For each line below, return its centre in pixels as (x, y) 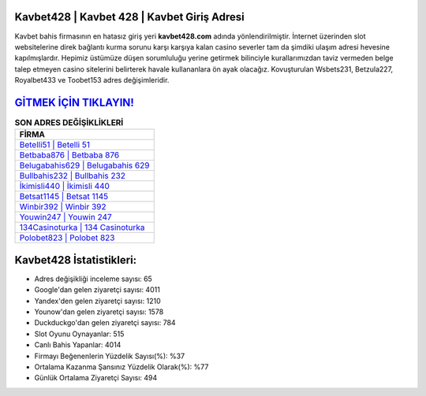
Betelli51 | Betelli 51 (55, 145)
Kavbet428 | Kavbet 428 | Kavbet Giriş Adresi (129, 17)
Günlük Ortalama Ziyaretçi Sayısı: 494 (96, 378)
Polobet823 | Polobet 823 (67, 238)
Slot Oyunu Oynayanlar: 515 (79, 334)
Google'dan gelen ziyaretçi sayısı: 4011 (97, 290)
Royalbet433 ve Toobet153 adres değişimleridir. (92, 80)
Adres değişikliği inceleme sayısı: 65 (93, 279)
